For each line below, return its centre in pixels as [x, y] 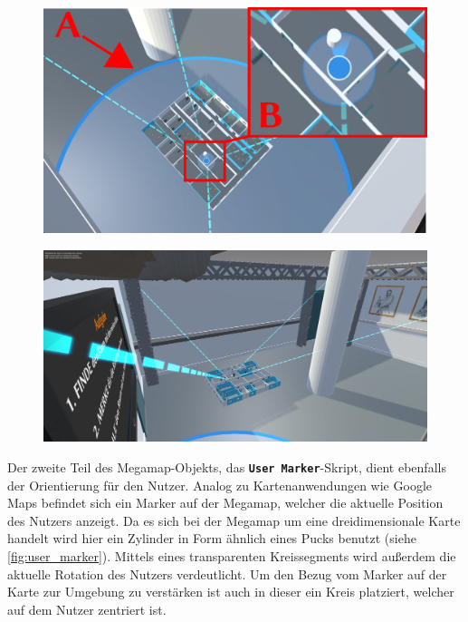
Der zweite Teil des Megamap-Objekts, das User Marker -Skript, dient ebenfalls [227, 467]
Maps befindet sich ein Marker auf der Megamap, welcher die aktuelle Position [225, 503]
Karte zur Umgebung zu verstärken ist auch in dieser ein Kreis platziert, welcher [231, 592]
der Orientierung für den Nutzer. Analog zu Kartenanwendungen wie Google [220, 485]
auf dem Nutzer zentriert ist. [87, 609]
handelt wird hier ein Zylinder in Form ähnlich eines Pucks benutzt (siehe [212, 538]
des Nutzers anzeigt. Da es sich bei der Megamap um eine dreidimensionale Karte [234, 520]
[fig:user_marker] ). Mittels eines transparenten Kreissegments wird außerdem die [232, 556]
